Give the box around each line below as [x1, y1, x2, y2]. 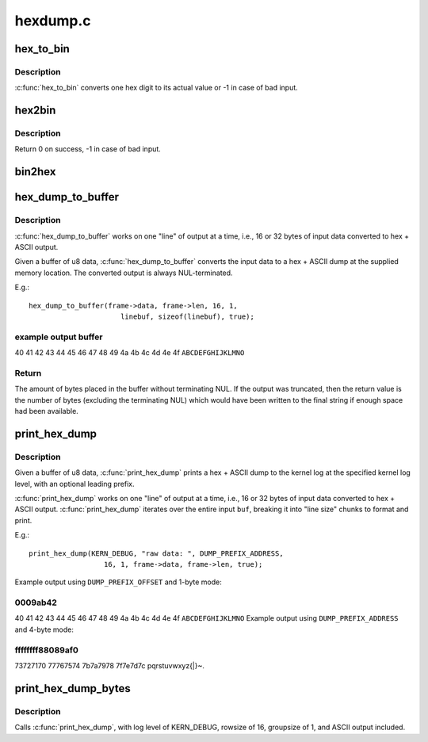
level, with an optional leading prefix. [14, 479, 135, 488]
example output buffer [14, 331, 103, 342]
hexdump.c [14, 12, 91, 29]
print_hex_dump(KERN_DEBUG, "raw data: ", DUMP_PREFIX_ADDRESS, [29, 549, 285, 558]
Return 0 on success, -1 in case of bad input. [14, 144, 162, 154]
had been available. [14, 407, 78, 416]
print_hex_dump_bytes [14, 682, 131, 695]
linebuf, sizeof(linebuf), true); [120, 312, 255, 321]
